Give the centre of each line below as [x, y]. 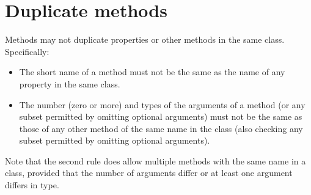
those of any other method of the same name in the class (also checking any [161, 128]
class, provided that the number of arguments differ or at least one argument [149, 173]
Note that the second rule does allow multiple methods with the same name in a [155, 160]
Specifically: [27, 51]
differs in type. [32, 185]
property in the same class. [70, 83]
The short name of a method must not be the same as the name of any [152, 72]
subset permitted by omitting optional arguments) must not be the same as [161, 116]
